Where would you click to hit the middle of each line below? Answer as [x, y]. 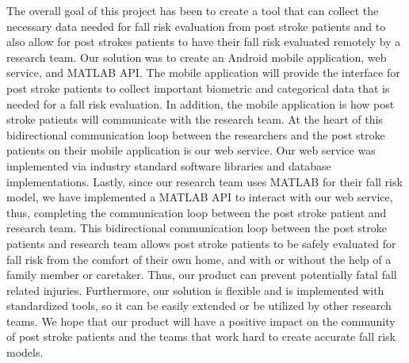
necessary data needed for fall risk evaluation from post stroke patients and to [196, 26]
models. [25, 352]
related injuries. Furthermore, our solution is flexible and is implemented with [195, 290]
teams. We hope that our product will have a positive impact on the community [201, 321]
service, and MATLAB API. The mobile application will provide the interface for [203, 73]
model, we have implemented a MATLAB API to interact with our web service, [200, 197]
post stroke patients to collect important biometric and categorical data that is [198, 88]
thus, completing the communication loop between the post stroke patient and [197, 212]
